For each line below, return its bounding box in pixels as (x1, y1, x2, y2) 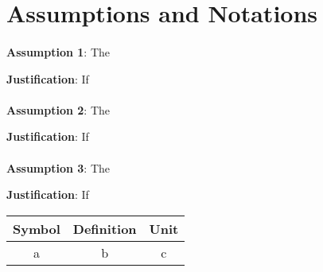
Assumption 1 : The (6, 43, 110, 60)
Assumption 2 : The (6, 101, 110, 118)
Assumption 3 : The (6, 159, 110, 176)
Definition (72, 219, 137, 238)
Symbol (13, 219, 60, 238)
